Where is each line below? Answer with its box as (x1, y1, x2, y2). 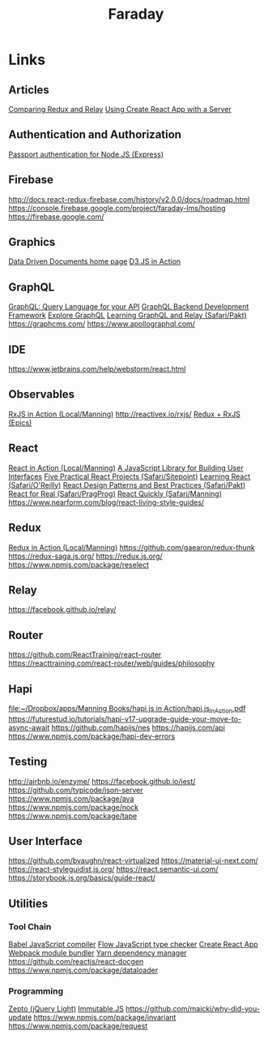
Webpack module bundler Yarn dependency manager (8, 948, 188, 958)
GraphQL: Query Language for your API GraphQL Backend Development (8, 302, 249, 312)
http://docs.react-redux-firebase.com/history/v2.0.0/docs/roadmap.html (8, 194, 250, 204)
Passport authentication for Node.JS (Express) (8, 149, 164, 159)
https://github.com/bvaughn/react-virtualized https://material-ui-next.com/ (8, 856, 258, 865)
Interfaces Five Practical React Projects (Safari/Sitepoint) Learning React (8, 472, 251, 481)
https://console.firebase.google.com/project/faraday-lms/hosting (8, 203, 226, 213)
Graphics (8, 235, 56, 249)
